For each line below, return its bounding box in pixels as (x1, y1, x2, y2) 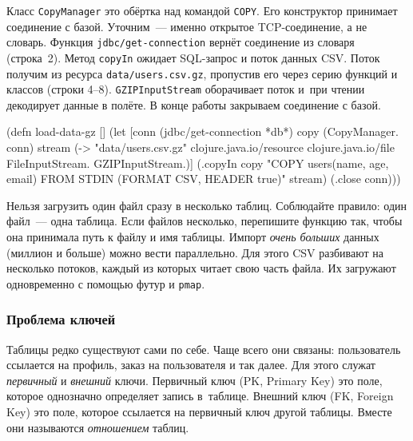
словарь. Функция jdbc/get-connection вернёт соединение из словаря (6, 34, 355, 50)
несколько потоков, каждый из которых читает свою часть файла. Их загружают (6, 260, 396, 276)
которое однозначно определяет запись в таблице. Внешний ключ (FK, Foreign (6, 387, 394, 404)
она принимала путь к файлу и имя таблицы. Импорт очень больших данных (6, 228, 379, 245)
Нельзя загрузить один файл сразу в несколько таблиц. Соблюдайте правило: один (6, 197, 407, 213)
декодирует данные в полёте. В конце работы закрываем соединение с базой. (6, 96, 381, 113)
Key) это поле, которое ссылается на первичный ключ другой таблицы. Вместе (6, 403, 392, 420)
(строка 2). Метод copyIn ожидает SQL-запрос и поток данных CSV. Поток (6, 49, 380, 66)
